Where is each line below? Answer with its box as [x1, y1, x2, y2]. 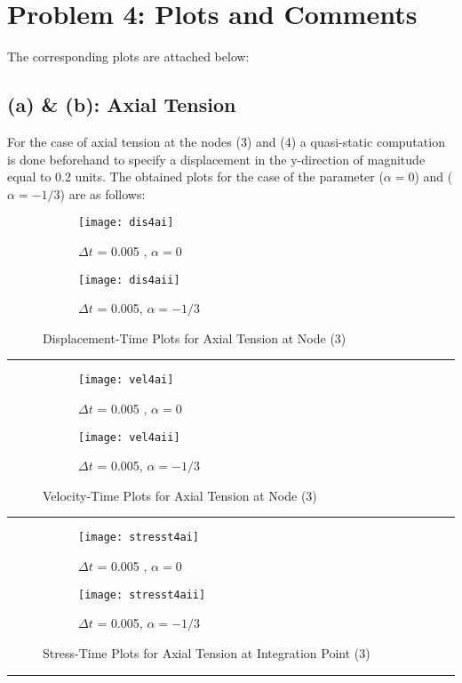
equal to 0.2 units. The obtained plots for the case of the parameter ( [7, 167, 384, 186]
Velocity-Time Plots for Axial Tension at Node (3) [43, 486, 317, 504]
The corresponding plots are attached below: [7, 47, 250, 66]
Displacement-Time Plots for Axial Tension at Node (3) [43, 328, 346, 347]
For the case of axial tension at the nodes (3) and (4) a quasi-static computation [7, 132, 445, 150]
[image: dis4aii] [78, 273, 180, 286]
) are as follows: [60, 184, 146, 203]
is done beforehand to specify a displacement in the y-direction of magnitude [7, 149, 426, 168]
